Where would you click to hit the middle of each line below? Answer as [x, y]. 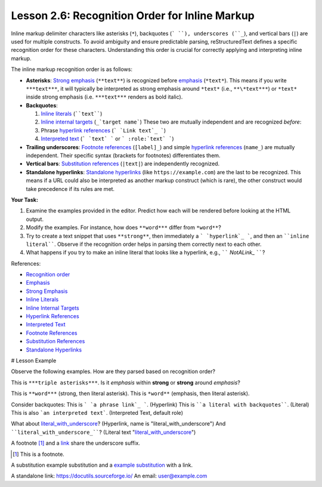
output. [35, 219]
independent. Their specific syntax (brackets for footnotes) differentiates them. [123, 156]
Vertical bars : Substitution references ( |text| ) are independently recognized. [123, 164]
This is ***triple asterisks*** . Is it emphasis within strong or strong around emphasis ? [126, 383]
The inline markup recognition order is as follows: [72, 69]
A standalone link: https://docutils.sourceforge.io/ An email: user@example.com [109, 476]
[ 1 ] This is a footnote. [39, 454]
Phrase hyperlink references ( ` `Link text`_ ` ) [103, 130]
